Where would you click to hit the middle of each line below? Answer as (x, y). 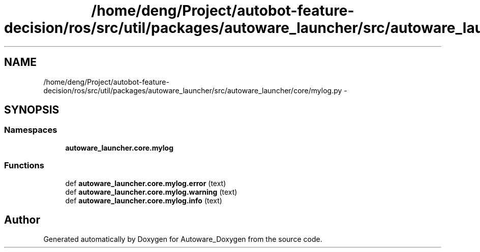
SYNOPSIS (32, 110)
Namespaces (31, 130)
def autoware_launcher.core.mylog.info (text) (144, 200)
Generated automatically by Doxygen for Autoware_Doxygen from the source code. (183, 239)
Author (22, 220)
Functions (24, 166)
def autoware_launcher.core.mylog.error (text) (146, 183)
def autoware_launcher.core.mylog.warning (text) (151, 192)
